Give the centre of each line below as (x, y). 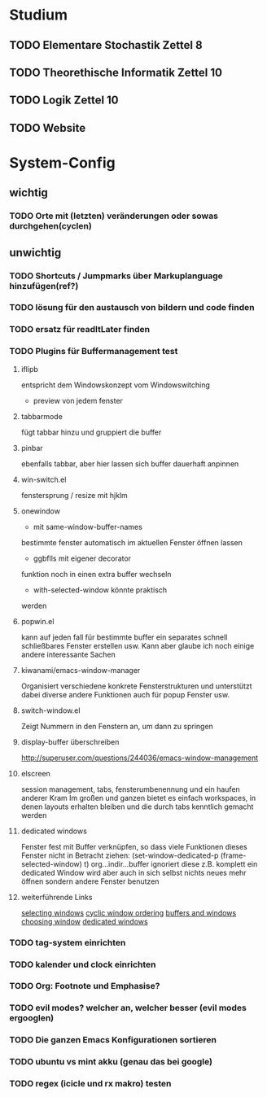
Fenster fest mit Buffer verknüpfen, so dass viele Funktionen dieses (134, 846)
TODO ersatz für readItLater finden (80, 330)
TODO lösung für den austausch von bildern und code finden (132, 308)
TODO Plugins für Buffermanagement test (94, 352)
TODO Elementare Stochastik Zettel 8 (106, 45)
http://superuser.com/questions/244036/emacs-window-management (140, 758)
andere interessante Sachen (68, 654)
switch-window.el (50, 710)
